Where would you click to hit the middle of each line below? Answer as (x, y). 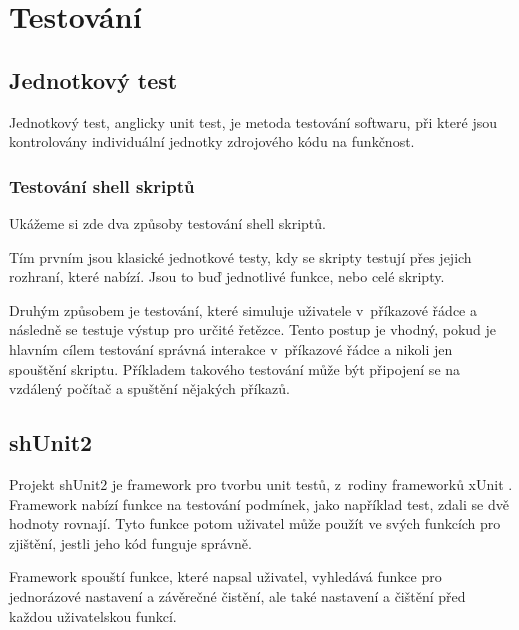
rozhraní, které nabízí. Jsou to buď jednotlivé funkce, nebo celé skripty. (227, 276)
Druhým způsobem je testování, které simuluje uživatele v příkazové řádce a (243, 309)
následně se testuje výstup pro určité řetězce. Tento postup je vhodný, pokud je (253, 329)
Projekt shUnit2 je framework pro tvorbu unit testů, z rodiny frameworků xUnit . (261, 483)
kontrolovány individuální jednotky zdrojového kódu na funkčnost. (212, 141)
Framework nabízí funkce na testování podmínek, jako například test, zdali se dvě (259, 503)
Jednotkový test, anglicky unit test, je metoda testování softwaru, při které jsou (253, 121)
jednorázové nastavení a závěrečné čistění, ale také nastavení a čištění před (237, 595)
